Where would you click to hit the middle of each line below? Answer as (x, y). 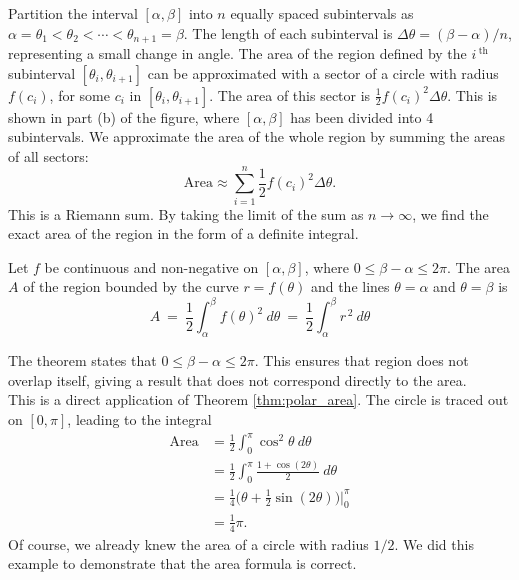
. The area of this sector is (290, 94)
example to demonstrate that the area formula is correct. (182, 563)
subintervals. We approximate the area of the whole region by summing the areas (257, 136)
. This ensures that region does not (361, 360)
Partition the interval (73, 13)
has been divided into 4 (362, 116)
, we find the (450, 213)
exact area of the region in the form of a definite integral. (183, 233)
